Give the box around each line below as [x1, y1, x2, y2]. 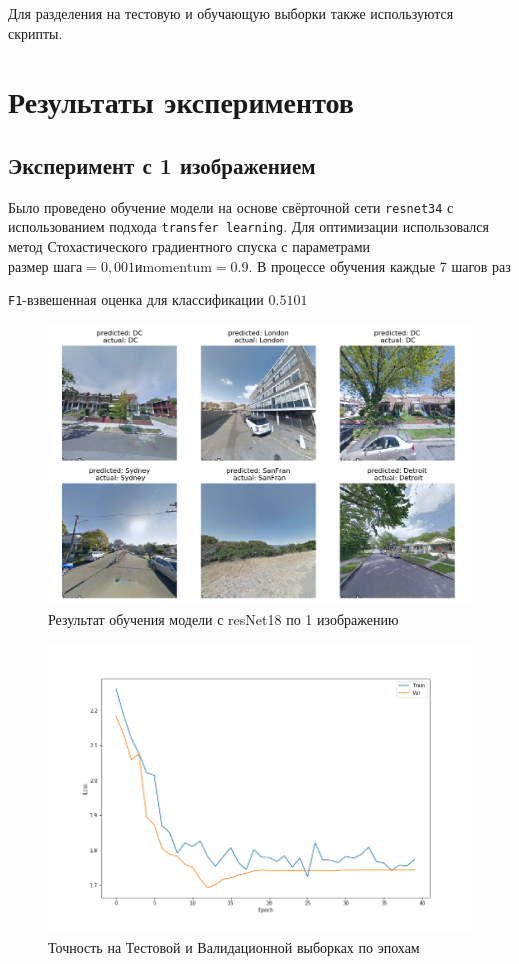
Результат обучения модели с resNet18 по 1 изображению [48, 609, 399, 630]
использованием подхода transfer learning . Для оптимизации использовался [8, 216, 489, 237]
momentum [142, 260, 212, 275]
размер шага [8, 260, 83, 275]
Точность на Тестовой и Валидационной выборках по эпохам [48, 937, 420, 958]
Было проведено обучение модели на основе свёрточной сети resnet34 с [8, 196, 454, 217]
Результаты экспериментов [8, 81, 354, 122]
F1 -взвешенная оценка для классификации [8, 289, 264, 310]
